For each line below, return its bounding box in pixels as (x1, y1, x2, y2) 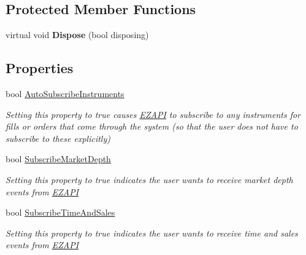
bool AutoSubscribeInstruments (6, 87, 124, 100)
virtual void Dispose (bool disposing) (6, 28, 149, 41)
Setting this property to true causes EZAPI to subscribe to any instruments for (6, 108, 301, 120)
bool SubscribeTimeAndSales (6, 206, 115, 219)
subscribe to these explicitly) (6, 131, 110, 144)
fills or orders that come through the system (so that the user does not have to (6, 120, 298, 133)
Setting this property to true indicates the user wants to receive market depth (6, 173, 293, 186)
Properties (6, 58, 74, 77)
